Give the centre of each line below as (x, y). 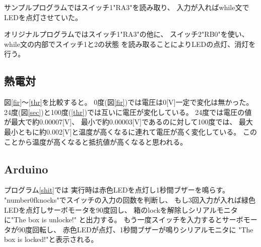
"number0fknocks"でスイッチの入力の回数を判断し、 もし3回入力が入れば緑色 (130, 199)
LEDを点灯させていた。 (43, 17)
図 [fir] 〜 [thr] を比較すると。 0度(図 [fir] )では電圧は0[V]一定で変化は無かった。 (129, 102)
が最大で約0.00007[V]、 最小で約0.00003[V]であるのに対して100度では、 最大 (129, 122)
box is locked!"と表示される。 (51, 239)
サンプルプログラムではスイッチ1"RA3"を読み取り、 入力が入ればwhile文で (127, 7)
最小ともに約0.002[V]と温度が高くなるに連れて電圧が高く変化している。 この (130, 131)
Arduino (26, 169)
